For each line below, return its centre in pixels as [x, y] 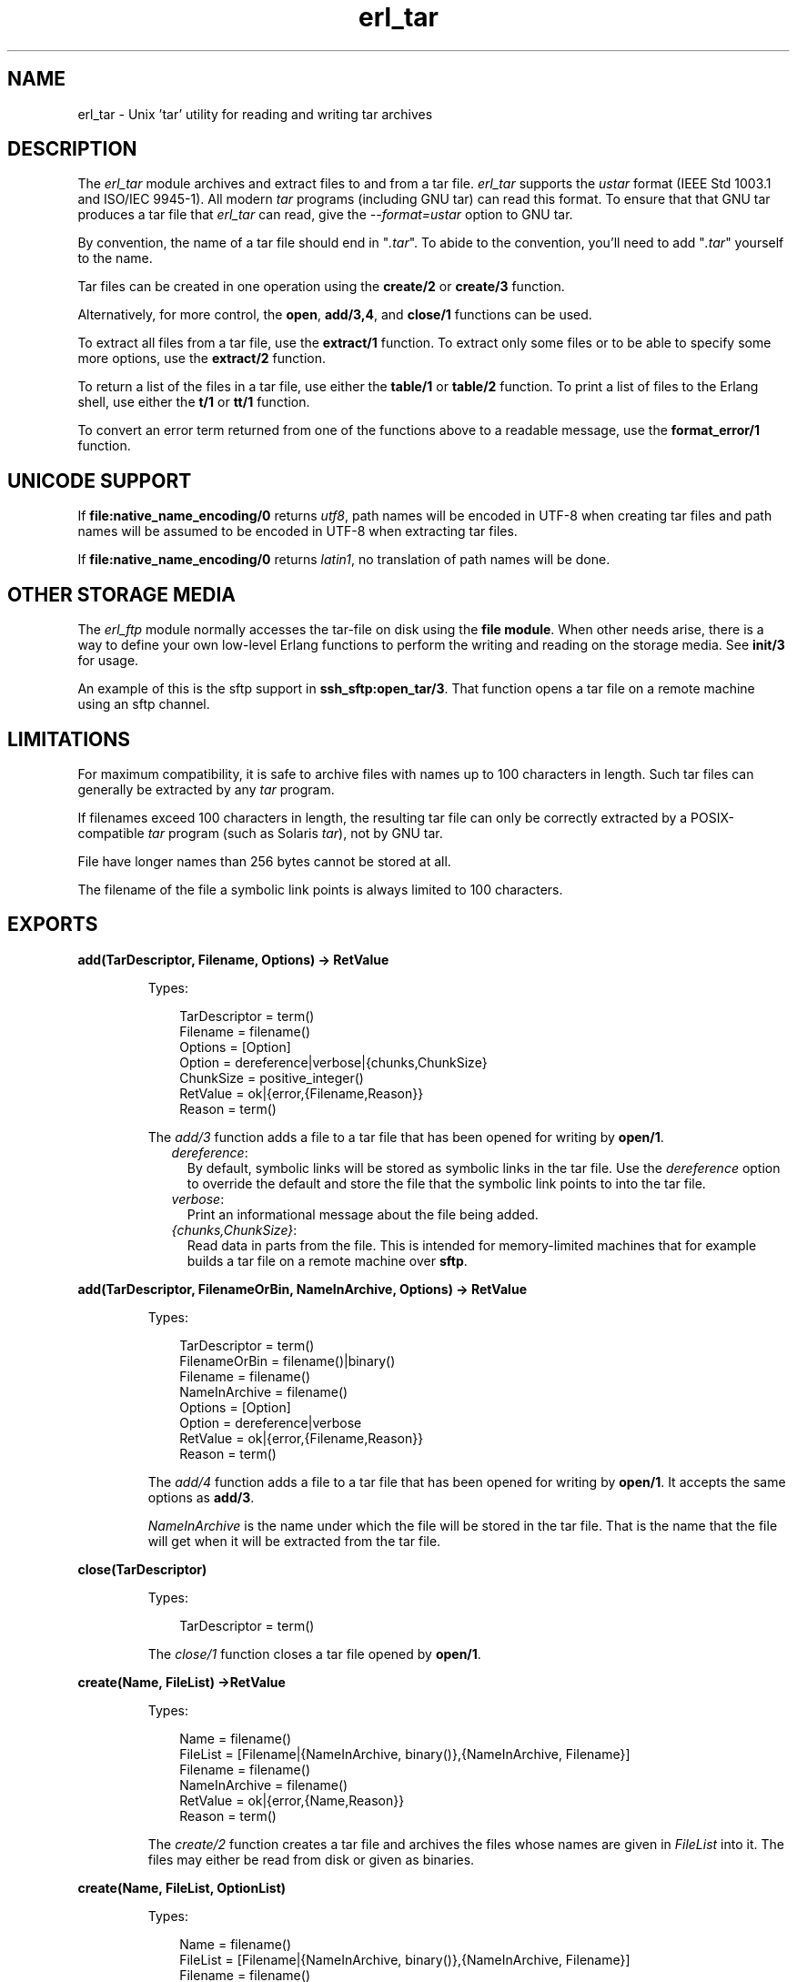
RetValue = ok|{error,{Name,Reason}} [292, 1800]
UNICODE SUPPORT [100, 480]
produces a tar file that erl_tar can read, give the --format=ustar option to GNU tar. [325, 215]
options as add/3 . [201, 1497]
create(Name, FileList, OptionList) [182, 1887]
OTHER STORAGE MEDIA [122, 594]
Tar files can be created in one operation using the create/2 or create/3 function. [321, 287]
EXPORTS [53, 925]
